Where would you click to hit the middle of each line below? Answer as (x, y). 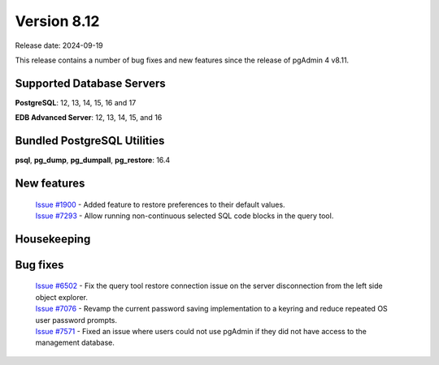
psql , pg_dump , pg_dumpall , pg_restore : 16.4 (93, 160)
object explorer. (62, 297)
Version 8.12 (57, 21)
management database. (75, 343)
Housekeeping (53, 239)
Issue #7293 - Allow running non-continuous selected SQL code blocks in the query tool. (185, 216)
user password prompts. (76, 320)
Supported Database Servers (90, 83)
